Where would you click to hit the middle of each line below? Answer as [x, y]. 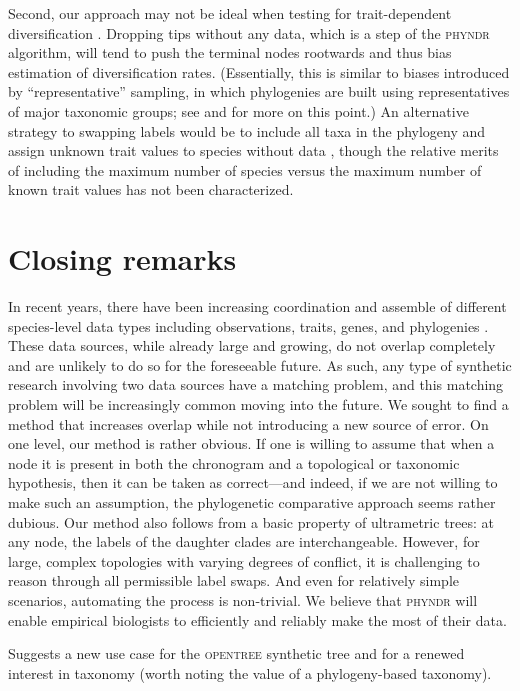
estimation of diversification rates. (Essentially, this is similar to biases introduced [259, 71]
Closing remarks [122, 258]
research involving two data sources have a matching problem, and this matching [256, 384]
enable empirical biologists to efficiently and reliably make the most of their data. [257, 619]
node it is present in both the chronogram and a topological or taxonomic [234, 462]
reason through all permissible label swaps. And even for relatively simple [233, 580]
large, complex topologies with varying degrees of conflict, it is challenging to [244, 560]
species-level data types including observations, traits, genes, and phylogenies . [248, 325]
